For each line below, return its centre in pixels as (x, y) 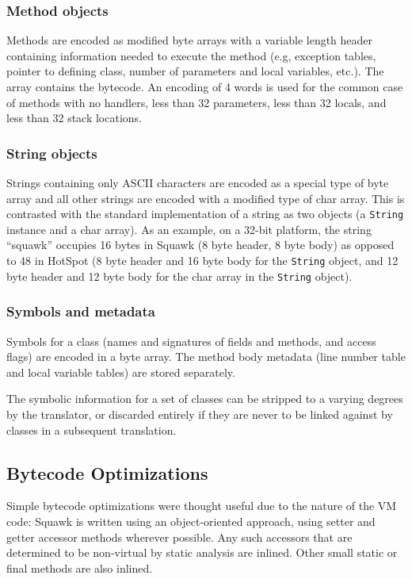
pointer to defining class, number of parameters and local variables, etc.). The (195, 71)
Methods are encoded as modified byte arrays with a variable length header (190, 40)
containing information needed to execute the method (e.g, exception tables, (191, 55)
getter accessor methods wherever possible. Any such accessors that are (179, 537)
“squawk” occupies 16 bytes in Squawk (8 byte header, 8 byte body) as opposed (200, 245)
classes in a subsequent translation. (92, 429)
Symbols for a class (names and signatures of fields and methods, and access (191, 341)
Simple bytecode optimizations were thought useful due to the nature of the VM (202, 506)
